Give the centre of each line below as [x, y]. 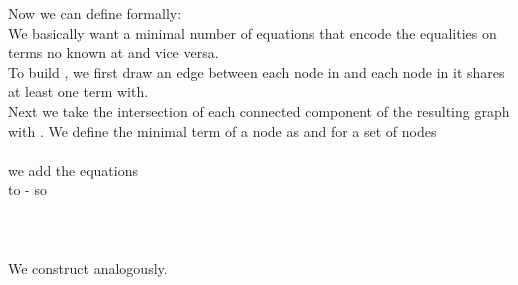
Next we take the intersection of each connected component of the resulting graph [259, 110]
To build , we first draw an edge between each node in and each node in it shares [256, 71]
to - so [27, 189]
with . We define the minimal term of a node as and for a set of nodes [222, 130]
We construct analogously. [88, 267]
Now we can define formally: [95, 13]
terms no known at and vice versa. [113, 52]
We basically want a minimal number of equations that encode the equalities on [252, 32]
